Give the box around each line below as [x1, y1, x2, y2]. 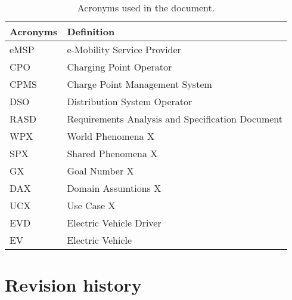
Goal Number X [67, 164, 134, 177]
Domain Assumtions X [67, 181, 161, 195]
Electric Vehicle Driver [67, 216, 161, 229]
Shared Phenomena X [67, 146, 158, 160]
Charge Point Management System [67, 77, 212, 91]
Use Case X [67, 198, 116, 212]
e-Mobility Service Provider [67, 42, 181, 56]
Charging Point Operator [67, 60, 172, 74]
